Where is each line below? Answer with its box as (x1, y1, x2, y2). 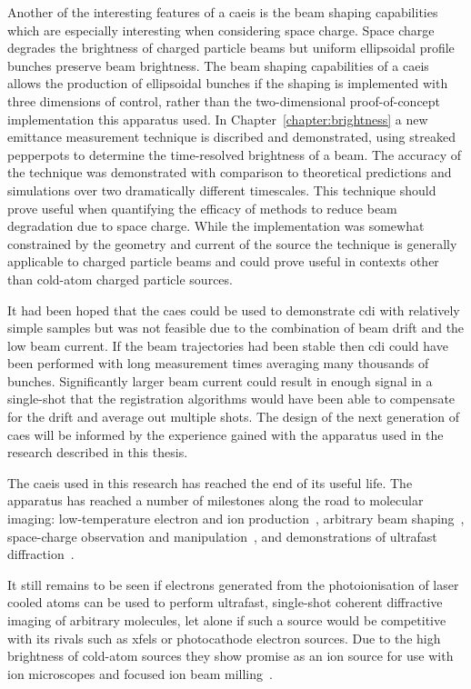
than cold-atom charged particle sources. (7, 269, 233, 288)
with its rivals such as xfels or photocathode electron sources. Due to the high (7, 628, 441, 647)
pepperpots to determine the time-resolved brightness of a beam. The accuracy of (7, 145, 462, 164)
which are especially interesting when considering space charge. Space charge (7, 20, 435, 39)
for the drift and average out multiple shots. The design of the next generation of (7, 407, 460, 426)
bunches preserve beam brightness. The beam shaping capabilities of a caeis (7, 55, 429, 75)
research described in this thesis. (7, 443, 188, 462)
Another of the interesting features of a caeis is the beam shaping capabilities (7, 3, 438, 21)
